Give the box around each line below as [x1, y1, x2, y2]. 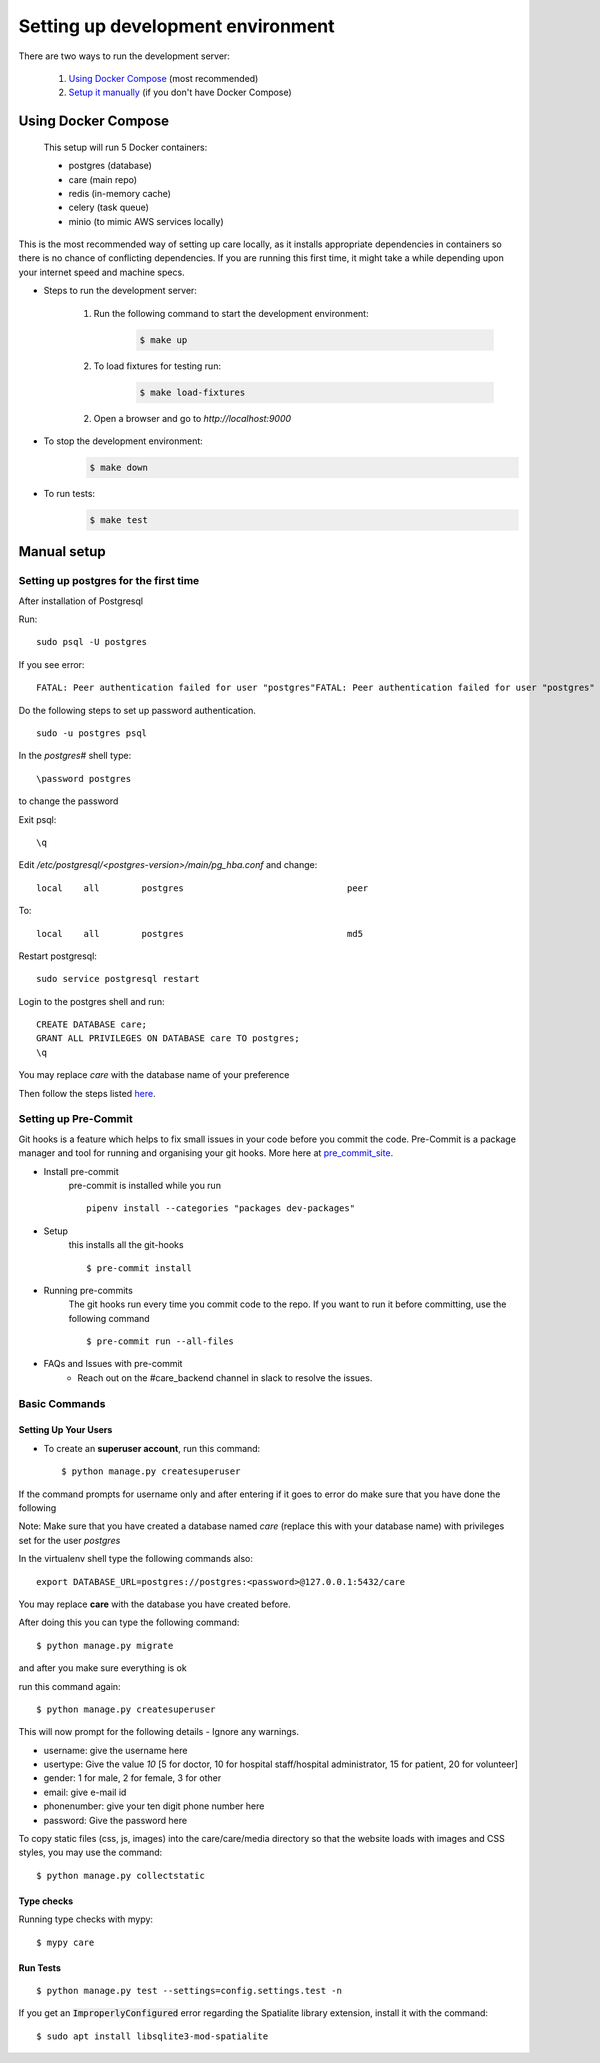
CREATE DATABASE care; [36, 1019, 148, 1030]
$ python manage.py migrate [36, 1640, 174, 1651]
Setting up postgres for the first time [18, 574, 200, 588]
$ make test [89, 514, 149, 525]
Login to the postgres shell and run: [18, 995, 165, 1007]
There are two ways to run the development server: [18, 50, 230, 62]
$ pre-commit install [86, 1262, 192, 1274]
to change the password [18, 795, 119, 807]
